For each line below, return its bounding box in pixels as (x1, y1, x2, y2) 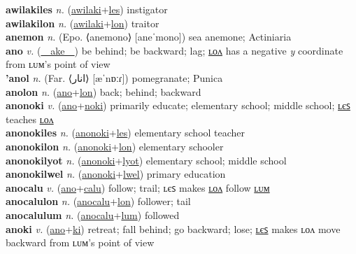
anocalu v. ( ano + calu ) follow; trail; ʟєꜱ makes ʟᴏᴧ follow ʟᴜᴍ (6, 180, 270, 195)
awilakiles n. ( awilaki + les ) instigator (6, 2, 168, 16)
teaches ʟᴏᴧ (6, 111, 54, 126)
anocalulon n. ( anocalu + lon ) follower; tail (6, 194, 191, 209)
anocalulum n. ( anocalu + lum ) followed (6, 207, 180, 222)
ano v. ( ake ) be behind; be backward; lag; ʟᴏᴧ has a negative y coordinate (6, 43, 343, 57)
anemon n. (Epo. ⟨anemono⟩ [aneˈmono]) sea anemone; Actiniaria (6, 29, 292, 44)
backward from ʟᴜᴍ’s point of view (6, 235, 155, 250)
